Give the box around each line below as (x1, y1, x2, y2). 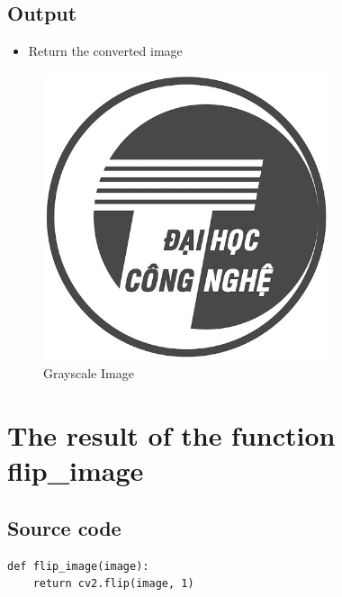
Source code (7, 513, 121, 541)
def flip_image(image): (7, 559, 149, 573)
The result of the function (7, 417, 336, 454)
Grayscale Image (43, 364, 134, 383)
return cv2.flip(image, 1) (32, 577, 194, 591)
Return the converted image (28, 41, 183, 60)
